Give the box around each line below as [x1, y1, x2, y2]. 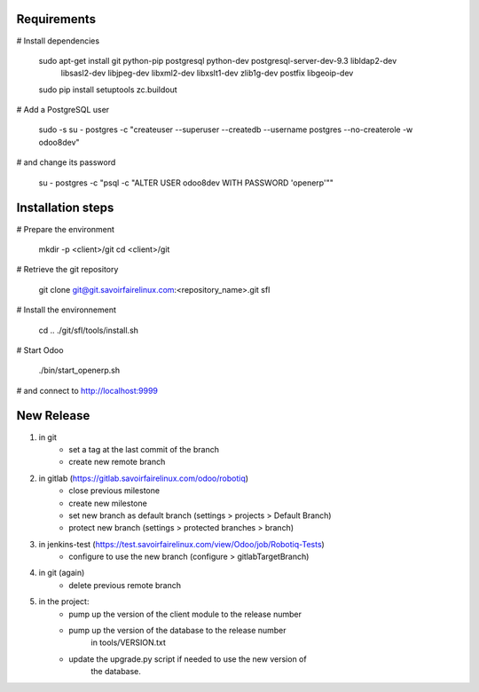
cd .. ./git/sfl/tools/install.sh [38, 325, 139, 335]
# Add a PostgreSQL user [16, 105, 110, 115]
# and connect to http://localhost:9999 [16, 385, 159, 396]
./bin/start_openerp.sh [38, 365, 121, 376]
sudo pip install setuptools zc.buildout [38, 84, 177, 95]
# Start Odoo [16, 344, 64, 355]
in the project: [38, 596, 90, 607]
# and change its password [16, 157, 116, 168]
